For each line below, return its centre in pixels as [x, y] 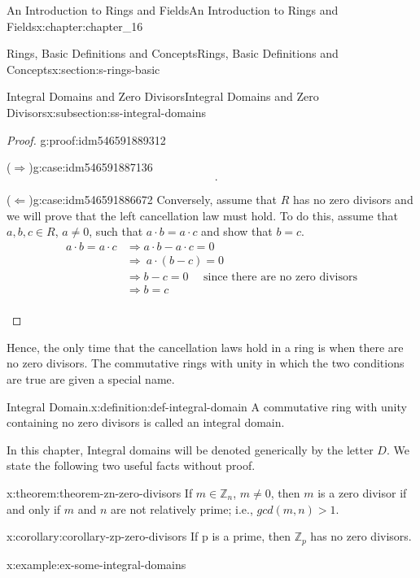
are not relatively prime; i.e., [182, 508]
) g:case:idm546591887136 [91, 167]
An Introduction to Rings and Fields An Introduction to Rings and [173, 10]
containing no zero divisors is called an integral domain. [146, 422]
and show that [237, 231]
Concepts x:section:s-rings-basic [83, 69]
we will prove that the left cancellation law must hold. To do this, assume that [202, 215]
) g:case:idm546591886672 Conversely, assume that [153, 200]
